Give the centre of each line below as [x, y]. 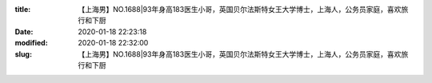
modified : [31, 43]
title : [23, 9]
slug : [23, 54]
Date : [24, 31]
